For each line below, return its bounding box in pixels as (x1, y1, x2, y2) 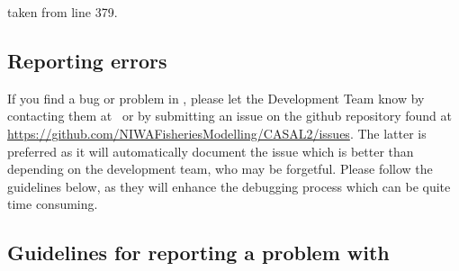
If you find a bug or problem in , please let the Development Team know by (7, 88, 425, 107)
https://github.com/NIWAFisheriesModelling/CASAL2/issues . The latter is (7, 123, 427, 142)
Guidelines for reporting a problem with (7, 239, 390, 266)
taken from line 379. (7, 3, 118, 21)
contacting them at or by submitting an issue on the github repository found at (7, 106, 452, 125)
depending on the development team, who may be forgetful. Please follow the (7, 159, 433, 178)
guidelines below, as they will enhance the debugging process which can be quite (7, 176, 451, 195)
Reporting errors (7, 46, 167, 74)
